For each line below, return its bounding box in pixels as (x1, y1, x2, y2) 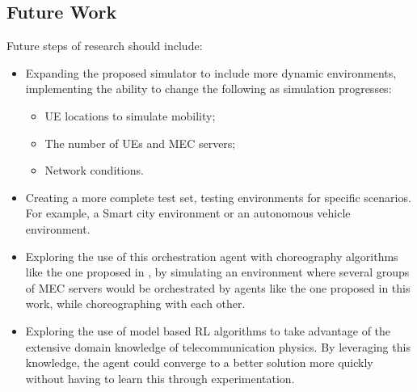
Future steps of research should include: (6, 37, 203, 54)
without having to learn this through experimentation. (25, 369, 295, 386)
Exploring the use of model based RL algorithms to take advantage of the (25, 322, 391, 339)
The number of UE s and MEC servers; (44, 134, 236, 151)
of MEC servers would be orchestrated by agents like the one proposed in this (25, 279, 411, 296)
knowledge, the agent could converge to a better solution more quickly (25, 354, 373, 371)
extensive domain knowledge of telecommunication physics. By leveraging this (25, 338, 411, 355)
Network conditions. (44, 162, 144, 179)
